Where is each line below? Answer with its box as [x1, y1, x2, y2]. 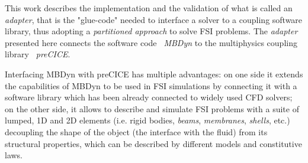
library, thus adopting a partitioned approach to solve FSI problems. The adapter [5, 25, 298, 37]
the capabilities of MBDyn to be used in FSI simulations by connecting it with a [5, 79, 297, 92]
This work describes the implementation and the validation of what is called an [5, 2, 293, 14]
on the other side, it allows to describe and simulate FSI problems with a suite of [5, 102, 299, 115]
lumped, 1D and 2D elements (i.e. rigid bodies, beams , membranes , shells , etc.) [5, 114, 290, 126]
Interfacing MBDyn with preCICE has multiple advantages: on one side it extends [5, 67, 303, 80]
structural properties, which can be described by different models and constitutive [5, 137, 302, 149]
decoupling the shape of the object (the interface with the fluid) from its [5, 125, 268, 138]
